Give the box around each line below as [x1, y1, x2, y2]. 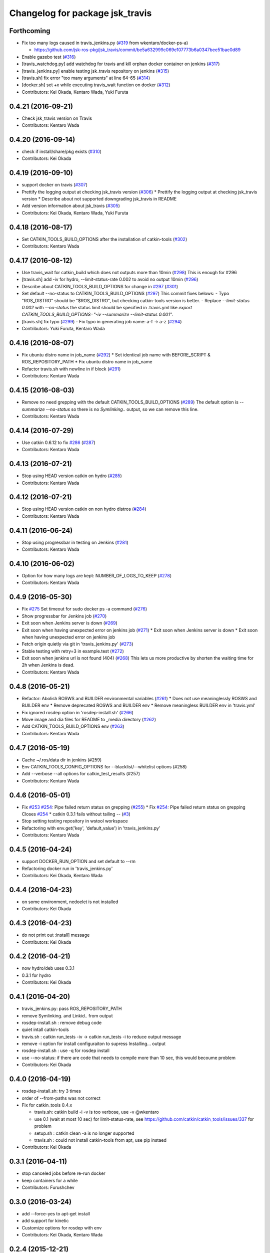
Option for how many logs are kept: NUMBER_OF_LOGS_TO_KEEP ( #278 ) [21, 573, 172, 579]
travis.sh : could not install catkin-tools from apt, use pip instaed [34, 1137, 167, 1143]
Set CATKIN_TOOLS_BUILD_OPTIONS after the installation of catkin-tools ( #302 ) [21, 236, 187, 242]
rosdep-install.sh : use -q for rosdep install [21, 1048, 110, 1054]
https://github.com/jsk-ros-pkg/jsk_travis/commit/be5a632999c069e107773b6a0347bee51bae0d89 [34, 47, 241, 53]
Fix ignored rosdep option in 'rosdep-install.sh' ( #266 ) [21, 709, 133, 715]
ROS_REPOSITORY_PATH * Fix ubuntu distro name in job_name [21, 359, 152, 365]
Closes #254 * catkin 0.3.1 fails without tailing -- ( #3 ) [21, 811, 131, 817]
